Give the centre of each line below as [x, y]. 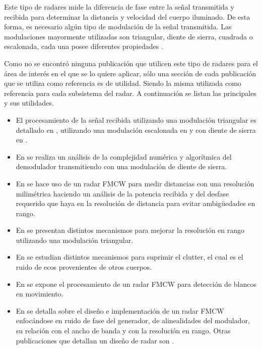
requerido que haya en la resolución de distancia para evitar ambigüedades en [136, 203]
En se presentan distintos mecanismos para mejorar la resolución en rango [130, 230]
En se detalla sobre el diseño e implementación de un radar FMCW [120, 310]
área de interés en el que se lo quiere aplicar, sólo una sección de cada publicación [130, 73]
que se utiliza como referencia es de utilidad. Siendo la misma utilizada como [123, 83]
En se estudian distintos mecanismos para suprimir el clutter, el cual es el [129, 257]
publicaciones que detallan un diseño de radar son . [95, 340]
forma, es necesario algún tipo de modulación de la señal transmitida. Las [118, 27]
